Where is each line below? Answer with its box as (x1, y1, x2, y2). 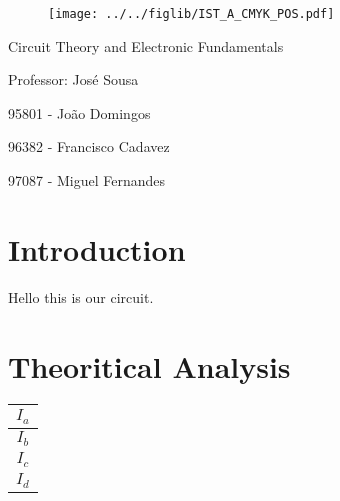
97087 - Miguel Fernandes (8, 170, 166, 191)
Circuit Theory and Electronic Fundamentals (8, 35, 284, 56)
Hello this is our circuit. (8, 286, 154, 307)
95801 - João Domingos (8, 102, 151, 123)
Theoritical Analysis (8, 345, 291, 386)
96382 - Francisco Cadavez (8, 136, 170, 157)
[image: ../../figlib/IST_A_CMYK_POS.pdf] (48, 7, 335, 21)
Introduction (8, 228, 186, 269)
